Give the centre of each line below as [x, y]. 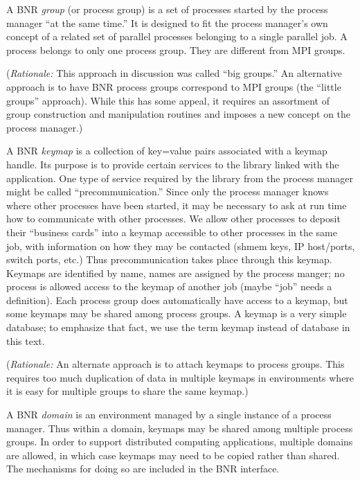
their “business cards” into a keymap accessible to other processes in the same [172, 232]
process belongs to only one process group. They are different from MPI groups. [176, 50]
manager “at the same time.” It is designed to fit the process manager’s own [167, 23]
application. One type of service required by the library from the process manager [180, 178]
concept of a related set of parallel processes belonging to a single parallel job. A [177, 36]
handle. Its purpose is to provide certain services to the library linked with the [173, 164]
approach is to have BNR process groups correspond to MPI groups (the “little [174, 86]
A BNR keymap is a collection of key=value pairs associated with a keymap [167, 151]
